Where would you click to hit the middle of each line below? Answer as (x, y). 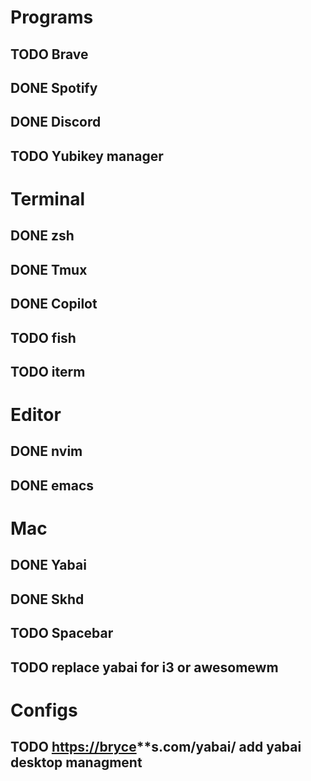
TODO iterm (48, 371)
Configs (44, 710)
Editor (36, 415)
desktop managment (76, 762)
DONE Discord (56, 122)
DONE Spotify (54, 87)
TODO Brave (49, 54)
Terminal (48, 198)
